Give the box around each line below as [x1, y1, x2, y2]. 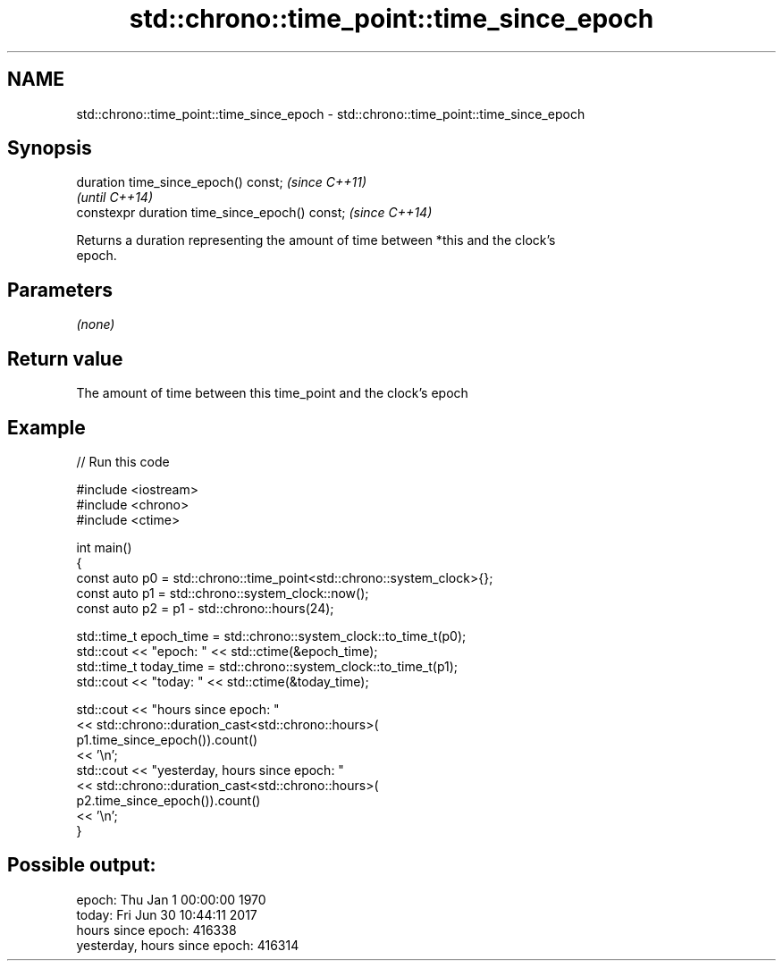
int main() [76, 539, 132, 555]
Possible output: [7, 854, 156, 877]
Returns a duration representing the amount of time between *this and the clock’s [76, 232, 556, 248]
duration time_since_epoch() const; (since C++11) [76, 174, 367, 190]
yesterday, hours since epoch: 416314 [76, 937, 299, 953]
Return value [7, 347, 123, 370]
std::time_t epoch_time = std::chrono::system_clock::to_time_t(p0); [76, 627, 467, 644]
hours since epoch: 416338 [76, 922, 237, 938]
